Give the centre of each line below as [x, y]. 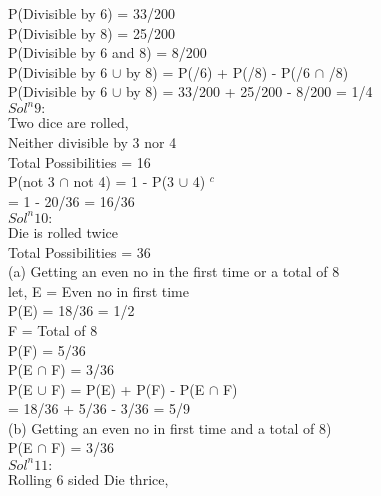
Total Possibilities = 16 [79, 161]
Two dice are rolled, [68, 122]
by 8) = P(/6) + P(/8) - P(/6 [218, 71]
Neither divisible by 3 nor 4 [92, 142]
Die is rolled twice [63, 231]
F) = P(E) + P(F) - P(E [128, 388]
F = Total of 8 [53, 329]
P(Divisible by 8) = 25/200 [91, 32]
